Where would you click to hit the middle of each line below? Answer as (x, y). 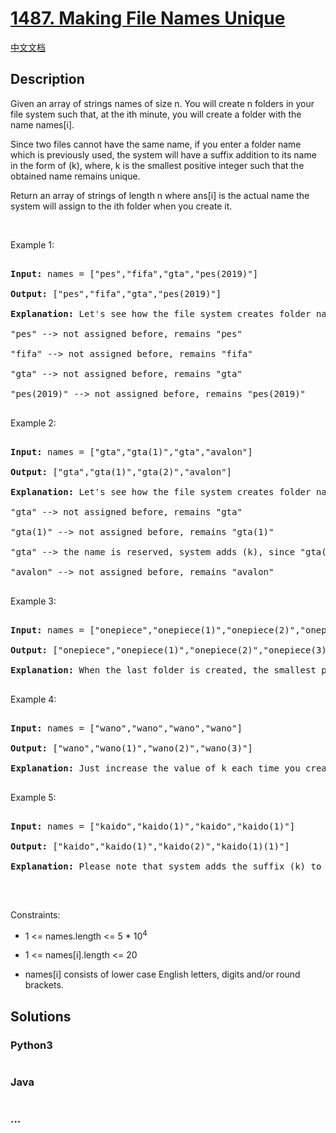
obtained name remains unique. (75, 176)
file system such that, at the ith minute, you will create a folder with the (156, 114)
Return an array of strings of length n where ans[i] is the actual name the (160, 195)
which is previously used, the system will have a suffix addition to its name (163, 154)
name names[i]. (42, 124)
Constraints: (35, 914)
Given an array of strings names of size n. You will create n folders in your (162, 103)
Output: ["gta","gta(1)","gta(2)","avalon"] (121, 471)
